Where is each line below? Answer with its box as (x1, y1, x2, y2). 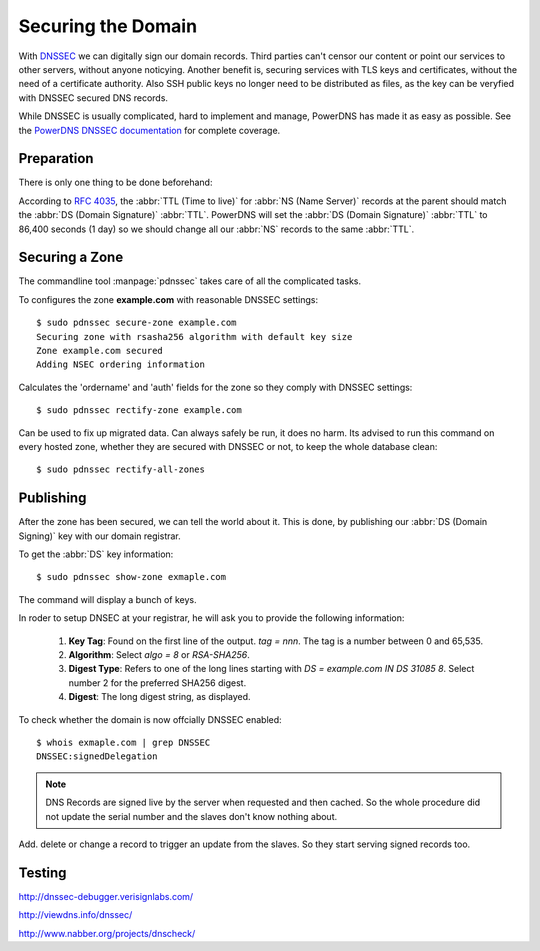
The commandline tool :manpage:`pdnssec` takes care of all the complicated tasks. (18, 275, 362, 287)
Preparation (18, 150, 94, 167)
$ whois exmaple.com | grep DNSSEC (36, 736, 211, 748)
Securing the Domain (18, 15, 198, 37)
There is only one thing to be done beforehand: (18, 176, 213, 189)
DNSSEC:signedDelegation (36, 751, 158, 762)
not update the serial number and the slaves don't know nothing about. (45, 810, 338, 822)
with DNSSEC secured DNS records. (18, 91, 169, 104)
